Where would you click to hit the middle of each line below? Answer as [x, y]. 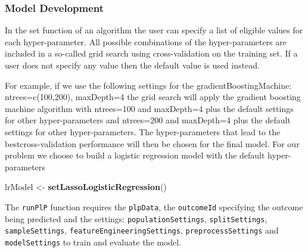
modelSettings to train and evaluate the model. [93, 242]
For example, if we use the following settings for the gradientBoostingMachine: [148, 85]
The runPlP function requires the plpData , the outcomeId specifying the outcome [154, 206]
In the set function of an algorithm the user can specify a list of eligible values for [154, 30]
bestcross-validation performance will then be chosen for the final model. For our [152, 143]
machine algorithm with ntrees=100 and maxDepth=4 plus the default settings [149, 108]
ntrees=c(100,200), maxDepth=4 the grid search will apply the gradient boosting [153, 97]
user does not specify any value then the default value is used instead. [132, 65]
